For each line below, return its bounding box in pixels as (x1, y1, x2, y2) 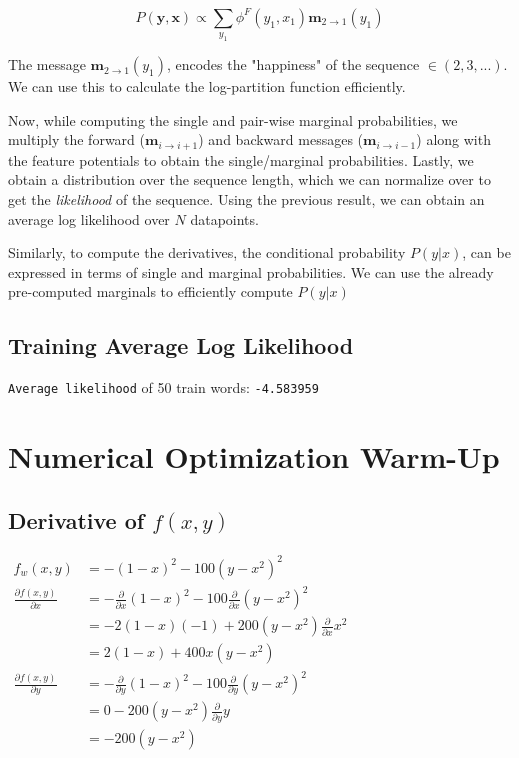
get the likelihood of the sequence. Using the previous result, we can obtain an (8, 188, 485, 209)
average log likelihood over (8, 208, 170, 229)
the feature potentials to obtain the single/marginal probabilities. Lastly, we (8, 149, 474, 170)
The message (8, 54, 86, 75)
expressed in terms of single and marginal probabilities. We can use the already (8, 261, 494, 282)
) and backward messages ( (198, 129, 364, 150)
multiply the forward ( (8, 129, 145, 150)
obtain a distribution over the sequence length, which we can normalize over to (8, 169, 491, 190)
